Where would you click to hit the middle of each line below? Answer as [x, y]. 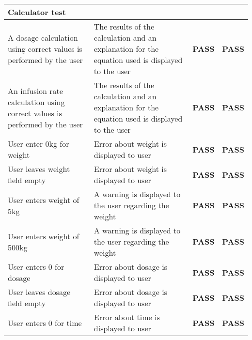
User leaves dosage [39, 292]
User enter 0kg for [39, 144]
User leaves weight [39, 169]
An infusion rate [35, 91]
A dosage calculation [43, 38]
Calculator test [37, 12]
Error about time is [127, 317]
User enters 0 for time [45, 323]
